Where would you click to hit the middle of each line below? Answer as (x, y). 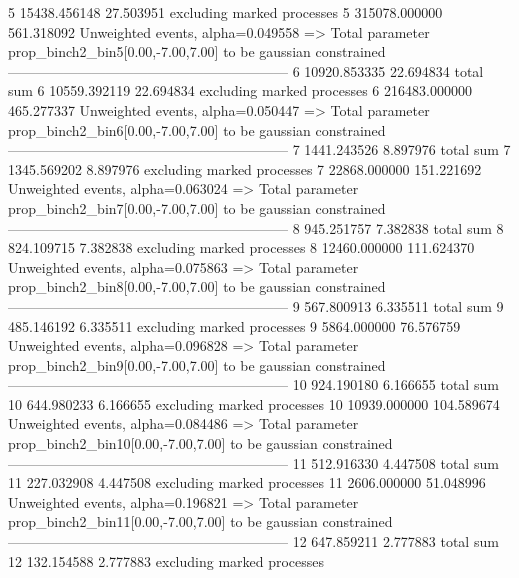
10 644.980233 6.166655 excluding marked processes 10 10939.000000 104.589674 (254, 403)
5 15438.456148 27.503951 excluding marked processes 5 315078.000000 (225, 12)
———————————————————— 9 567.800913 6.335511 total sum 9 (256, 305)
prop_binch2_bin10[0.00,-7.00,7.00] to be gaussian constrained (200, 443)
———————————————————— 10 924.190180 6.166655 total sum (253, 384)
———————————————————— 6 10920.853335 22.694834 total (246, 70)
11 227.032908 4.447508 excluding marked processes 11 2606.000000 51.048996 (247, 482)
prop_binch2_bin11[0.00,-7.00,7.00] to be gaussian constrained (200, 521)
